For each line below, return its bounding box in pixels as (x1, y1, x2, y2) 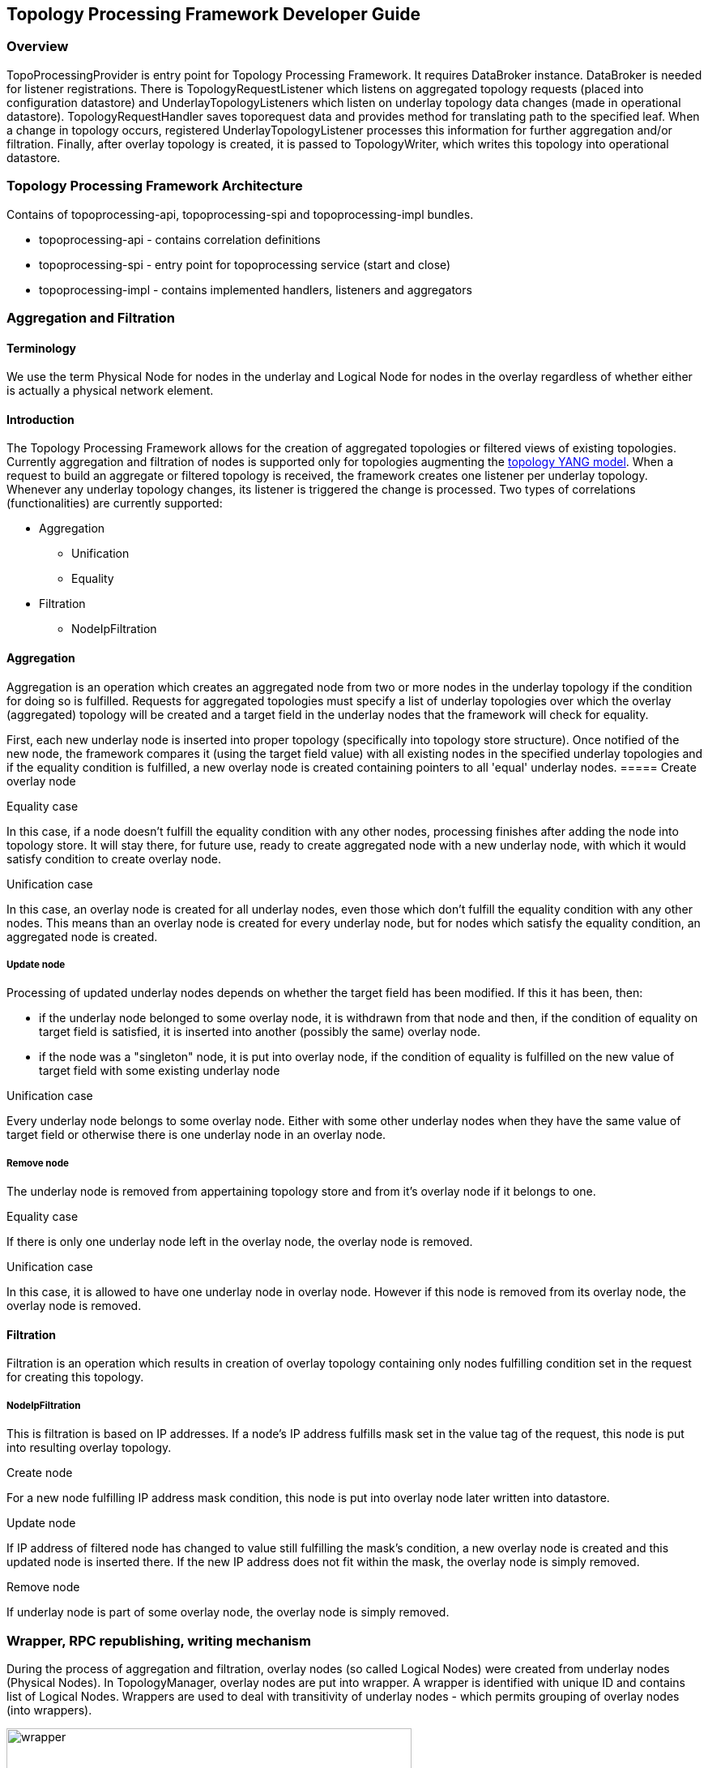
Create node (6, 1466, 73, 1480)
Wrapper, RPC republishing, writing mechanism (6, 1632, 311, 1649)
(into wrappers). (6, 1702, 92, 1717)
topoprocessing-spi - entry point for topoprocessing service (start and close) (39, 257, 451, 272)
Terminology (6, 340, 76, 355)
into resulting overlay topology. (6, 1441, 172, 1455)
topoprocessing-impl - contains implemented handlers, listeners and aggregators (39, 282, 472, 297)
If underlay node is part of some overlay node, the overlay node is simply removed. (6, 1605, 450, 1620)
